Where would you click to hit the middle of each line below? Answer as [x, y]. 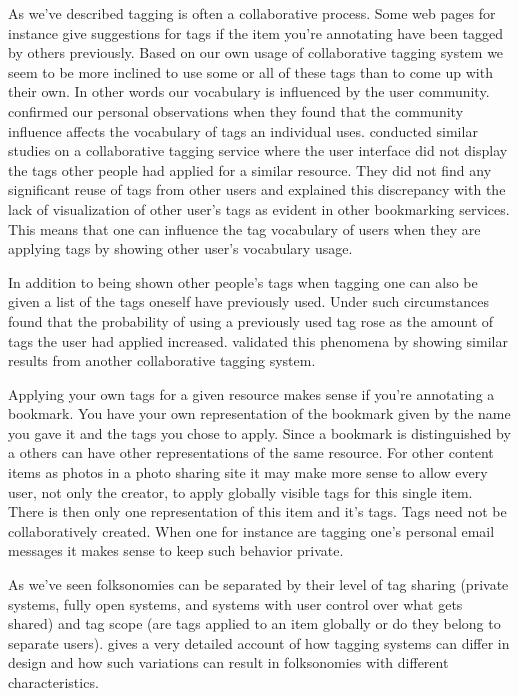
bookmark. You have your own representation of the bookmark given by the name [259, 413]
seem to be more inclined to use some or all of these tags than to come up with [250, 71]
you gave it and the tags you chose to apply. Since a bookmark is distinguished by [259, 432]
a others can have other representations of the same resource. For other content [251, 452]
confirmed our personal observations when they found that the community [236, 110]
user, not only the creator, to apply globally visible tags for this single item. [240, 491]
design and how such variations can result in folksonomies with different [228, 662]
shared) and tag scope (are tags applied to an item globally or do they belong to [254, 623]
